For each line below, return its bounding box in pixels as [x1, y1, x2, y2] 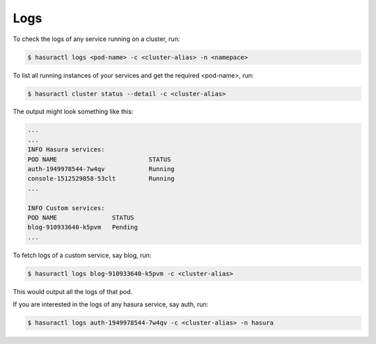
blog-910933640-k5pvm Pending [27, 223, 139, 231]
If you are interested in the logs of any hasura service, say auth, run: [13, 300, 209, 309]
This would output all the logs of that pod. [13, 287, 132, 295]
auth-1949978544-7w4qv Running [27, 165, 175, 173]
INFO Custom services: [27, 204, 105, 212]
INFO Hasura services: [27, 146, 105, 154]
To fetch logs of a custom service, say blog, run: [13, 251, 152, 259]
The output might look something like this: [13, 108, 134, 116]
